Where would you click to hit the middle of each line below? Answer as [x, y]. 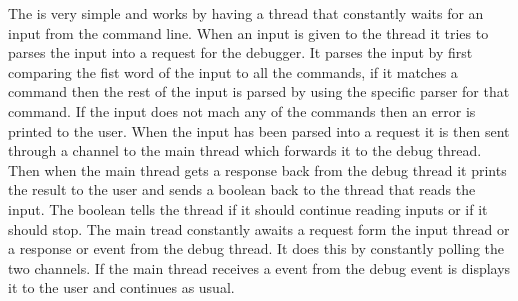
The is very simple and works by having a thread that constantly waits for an [246, 13]
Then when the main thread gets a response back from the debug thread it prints [257, 169]
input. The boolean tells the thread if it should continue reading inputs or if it [248, 208]
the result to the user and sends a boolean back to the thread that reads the [242, 189]
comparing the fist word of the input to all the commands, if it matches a [233, 71]
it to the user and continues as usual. [121, 287]
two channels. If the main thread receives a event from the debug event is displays [259, 267]
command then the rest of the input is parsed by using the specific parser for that [259, 91]
